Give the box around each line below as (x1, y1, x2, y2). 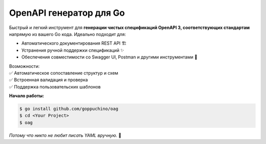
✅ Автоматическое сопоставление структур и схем (9, 70, 118, 76)
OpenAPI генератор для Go (9, 7, 125, 18)
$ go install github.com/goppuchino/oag (19, 106, 118, 112)
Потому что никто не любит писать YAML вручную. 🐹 (9, 132, 122, 138)
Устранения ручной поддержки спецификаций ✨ (21, 47, 124, 53)
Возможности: (9, 63, 40, 69)
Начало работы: (9, 93, 44, 99)
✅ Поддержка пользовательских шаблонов (9, 84, 101, 89)
